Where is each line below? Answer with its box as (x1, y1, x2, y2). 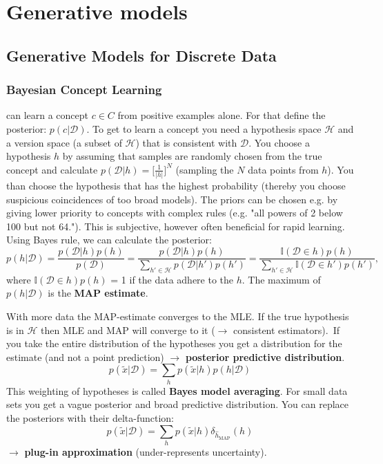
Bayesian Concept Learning (6, 81, 162, 98)
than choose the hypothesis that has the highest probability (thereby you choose (6, 178, 346, 193)
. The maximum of (242, 272, 321, 286)
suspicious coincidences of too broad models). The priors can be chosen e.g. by (6, 192, 338, 206)
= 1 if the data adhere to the (110, 272, 234, 286)
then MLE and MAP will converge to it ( (41, 322, 215, 337)
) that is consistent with (135, 135, 237, 149)
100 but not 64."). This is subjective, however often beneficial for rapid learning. (6, 219, 345, 233)
